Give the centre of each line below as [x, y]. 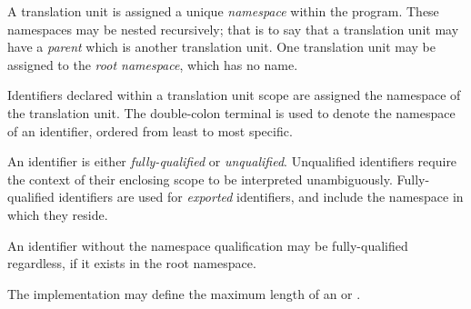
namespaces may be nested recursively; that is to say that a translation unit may [233, 29]
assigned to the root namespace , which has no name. [153, 64]
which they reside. [58, 214]
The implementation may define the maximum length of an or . [184, 293]
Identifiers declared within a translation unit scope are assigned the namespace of [234, 95]
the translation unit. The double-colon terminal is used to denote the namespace [231, 112]
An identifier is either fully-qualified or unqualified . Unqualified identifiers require [232, 161]
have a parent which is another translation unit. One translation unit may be [221, 47]
